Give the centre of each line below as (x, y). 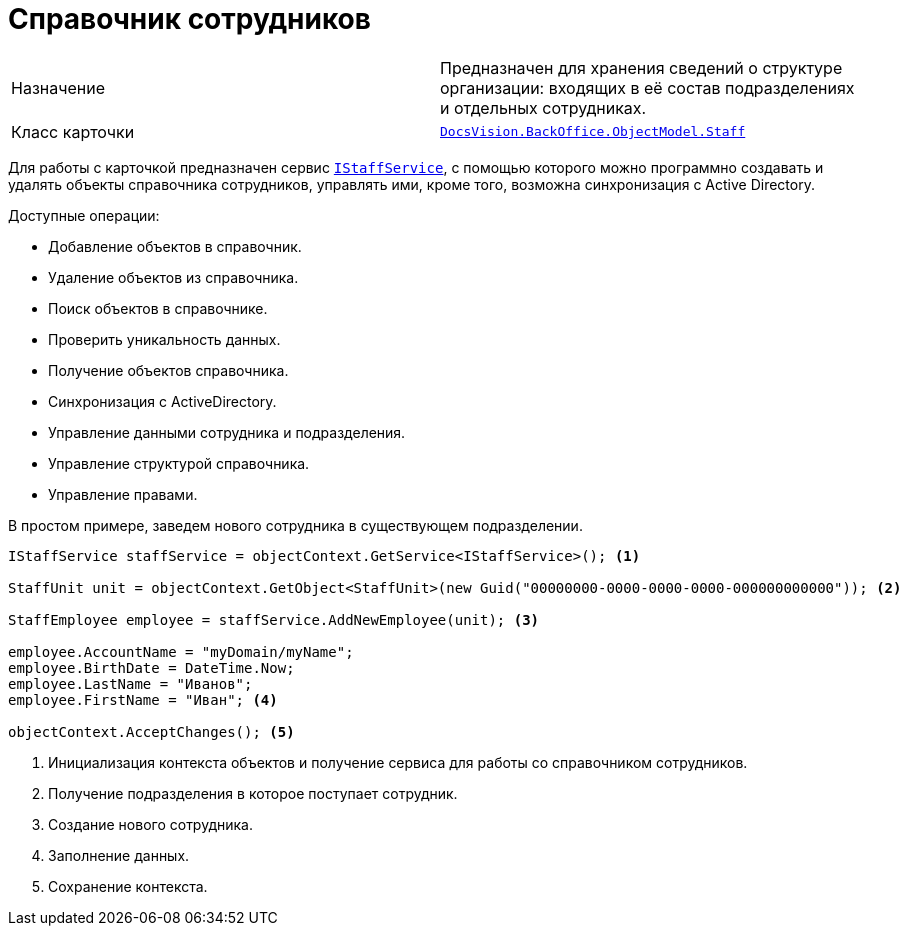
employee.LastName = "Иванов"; (130, 683)
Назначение (58, 87)
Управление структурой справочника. (179, 463)
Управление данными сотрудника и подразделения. (227, 432)
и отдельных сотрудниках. (543, 107)
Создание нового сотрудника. (150, 824)
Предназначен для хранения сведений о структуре (641, 67)
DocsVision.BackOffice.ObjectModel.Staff (593, 132)
